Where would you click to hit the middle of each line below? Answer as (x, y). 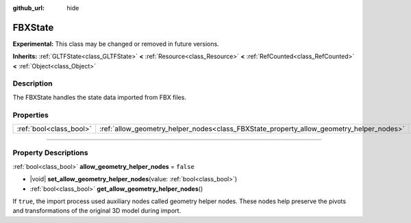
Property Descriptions (50, 153)
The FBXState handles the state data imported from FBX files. (99, 97)
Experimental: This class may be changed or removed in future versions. (116, 44)
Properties (31, 115)
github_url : (28, 8)
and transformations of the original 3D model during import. (97, 211)
